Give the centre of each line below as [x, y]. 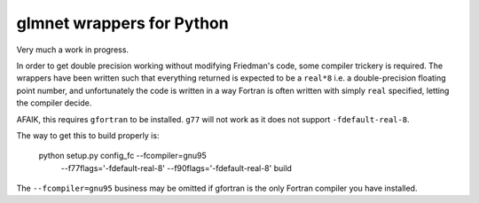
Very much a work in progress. [72, 50]
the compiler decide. [54, 103]
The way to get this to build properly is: [88, 135]
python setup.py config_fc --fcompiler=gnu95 [123, 156]
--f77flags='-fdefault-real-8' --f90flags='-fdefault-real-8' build [177, 168]
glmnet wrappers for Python [123, 23]
